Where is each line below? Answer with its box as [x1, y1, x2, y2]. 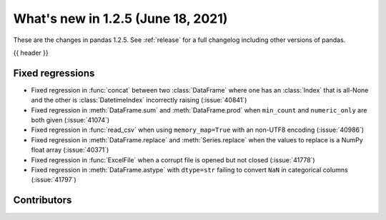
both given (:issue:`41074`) [31, 116, 110, 125]
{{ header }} [13, 48, 49, 57]
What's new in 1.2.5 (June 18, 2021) [13, 11, 228, 26]
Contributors [13, 194, 72, 206]
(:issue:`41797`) [31, 175, 76, 184]
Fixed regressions [13, 67, 95, 79]
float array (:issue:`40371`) [31, 146, 109, 154]
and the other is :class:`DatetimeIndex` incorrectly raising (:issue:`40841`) [31, 96, 247, 105]
